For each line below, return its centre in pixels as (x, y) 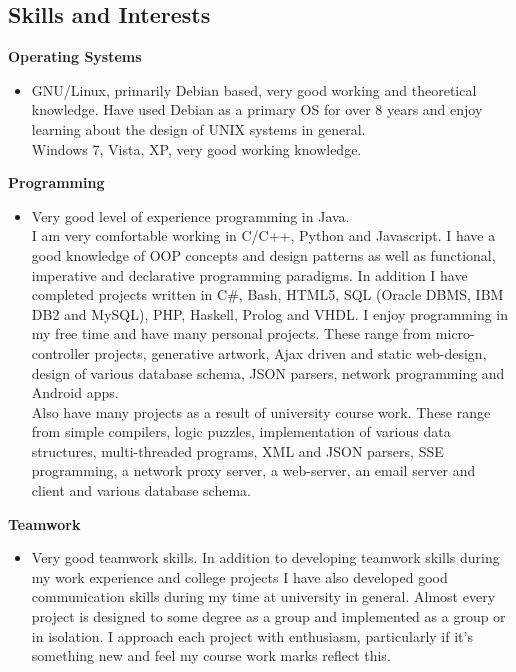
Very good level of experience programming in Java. (190, 215)
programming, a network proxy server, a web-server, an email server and (253, 470)
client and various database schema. (141, 490)
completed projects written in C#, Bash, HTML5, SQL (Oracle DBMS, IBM (267, 294)
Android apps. (75, 392)
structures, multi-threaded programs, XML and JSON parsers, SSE (237, 450)
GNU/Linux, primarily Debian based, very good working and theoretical (254, 89)
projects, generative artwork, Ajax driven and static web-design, (290, 352)
